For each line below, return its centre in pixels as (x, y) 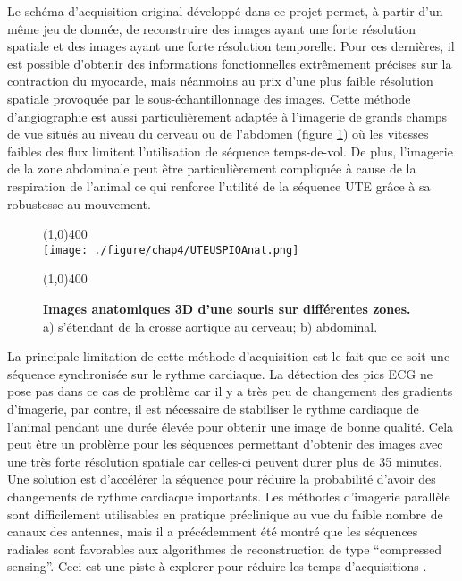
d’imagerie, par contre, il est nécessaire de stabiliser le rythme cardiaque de (213, 408)
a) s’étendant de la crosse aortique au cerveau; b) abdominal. (210, 326)
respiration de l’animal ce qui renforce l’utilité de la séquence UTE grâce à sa (219, 185)
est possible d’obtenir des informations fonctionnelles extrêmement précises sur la (230, 63)
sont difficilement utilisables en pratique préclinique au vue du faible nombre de (225, 514)
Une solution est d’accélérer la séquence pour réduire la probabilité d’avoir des (222, 479)
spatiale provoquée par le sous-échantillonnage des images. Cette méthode (209, 98)
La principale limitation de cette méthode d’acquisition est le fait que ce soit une (229, 356)
